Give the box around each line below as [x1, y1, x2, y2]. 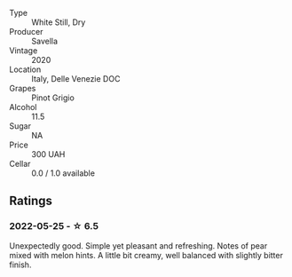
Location [9, 64, 42, 75]
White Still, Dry [31, 17, 86, 28]
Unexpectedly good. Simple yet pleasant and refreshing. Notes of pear [9, 240, 268, 251]
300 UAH [31, 149, 66, 159]
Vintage [9, 45, 38, 56]
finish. [9, 259, 32, 270]
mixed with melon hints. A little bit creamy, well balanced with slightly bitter [9, 249, 284, 260]
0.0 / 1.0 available [31, 168, 96, 178]
